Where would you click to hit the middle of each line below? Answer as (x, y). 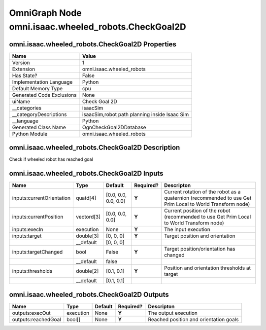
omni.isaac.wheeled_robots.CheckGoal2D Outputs (89, 294)
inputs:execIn (28, 229)
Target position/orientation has (200, 249)
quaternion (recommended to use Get (208, 198)
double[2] (87, 271)
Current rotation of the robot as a (202, 192)
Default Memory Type (37, 88)
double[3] (87, 236)
